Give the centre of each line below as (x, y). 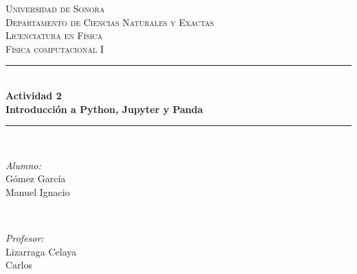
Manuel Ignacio (38, 191)
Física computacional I (55, 48)
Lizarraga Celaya (41, 251)
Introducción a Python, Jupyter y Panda (104, 109)
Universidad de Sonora (55, 8)
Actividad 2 (34, 95)
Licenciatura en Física (54, 35)
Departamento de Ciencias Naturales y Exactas (110, 22)
